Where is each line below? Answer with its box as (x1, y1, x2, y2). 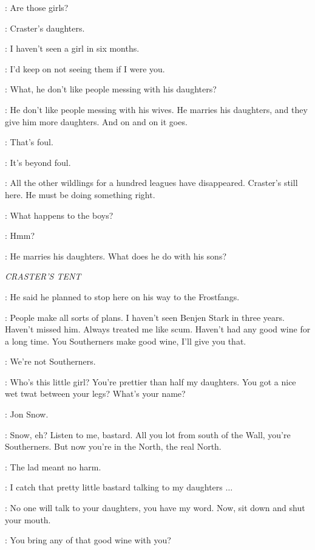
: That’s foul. (5, 136, 53, 148)
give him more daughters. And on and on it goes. (5, 115, 188, 128)
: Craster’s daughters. (5, 21, 85, 34)
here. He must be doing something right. (5, 188, 155, 201)
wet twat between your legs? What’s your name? (5, 387, 186, 400)
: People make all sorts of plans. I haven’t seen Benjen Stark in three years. (5, 311, 285, 323)
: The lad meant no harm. (5, 460, 101, 473)
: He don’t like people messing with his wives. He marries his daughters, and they (5, 103, 308, 115)
